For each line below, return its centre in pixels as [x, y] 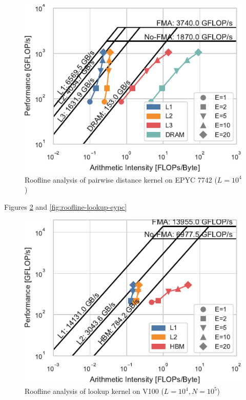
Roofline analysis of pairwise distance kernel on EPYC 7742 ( [121, 179]
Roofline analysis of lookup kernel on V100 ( [94, 391]
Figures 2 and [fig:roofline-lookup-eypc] [66, 206]
